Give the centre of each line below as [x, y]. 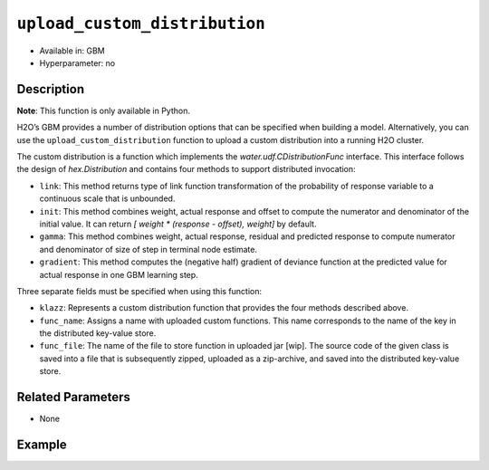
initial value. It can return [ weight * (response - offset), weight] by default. [178, 224]
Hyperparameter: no [77, 62]
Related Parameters [74, 397]
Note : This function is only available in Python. [103, 110]
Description [51, 89]
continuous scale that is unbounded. [107, 198]
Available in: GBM [72, 51]
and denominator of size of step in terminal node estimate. [149, 249]
